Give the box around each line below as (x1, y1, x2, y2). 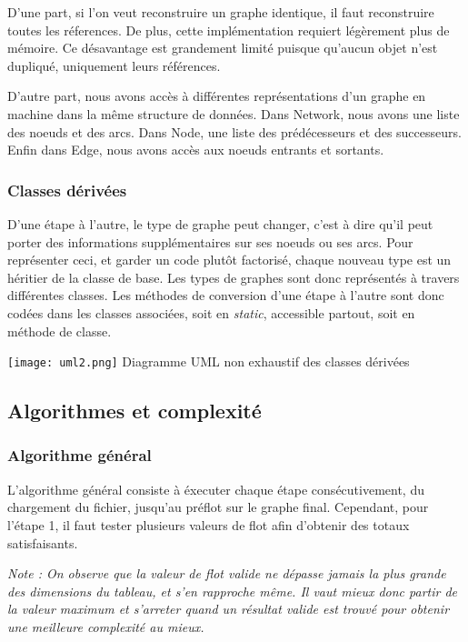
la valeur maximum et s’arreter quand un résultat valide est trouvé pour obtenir (7, 599, 450, 618)
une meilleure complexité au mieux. (7, 617, 204, 636)
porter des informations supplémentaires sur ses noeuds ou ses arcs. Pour (7, 232, 413, 251)
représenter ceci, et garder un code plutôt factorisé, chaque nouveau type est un (7, 250, 452, 269)
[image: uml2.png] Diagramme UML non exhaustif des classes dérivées (7, 352, 410, 371)
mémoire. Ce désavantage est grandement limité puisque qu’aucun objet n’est (7, 38, 438, 57)
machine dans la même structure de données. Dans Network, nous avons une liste (7, 104, 460, 123)
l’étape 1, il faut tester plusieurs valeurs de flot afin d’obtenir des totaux (7, 515, 410, 534)
